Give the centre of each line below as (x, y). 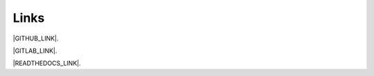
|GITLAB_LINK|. (35, 51)
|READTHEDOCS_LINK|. (47, 63)
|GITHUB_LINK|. (36, 38)
